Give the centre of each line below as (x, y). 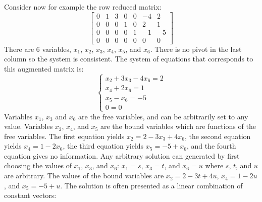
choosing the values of (38, 165)
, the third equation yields (103, 146)
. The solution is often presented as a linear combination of (151, 185)
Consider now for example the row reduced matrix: (83, 7)
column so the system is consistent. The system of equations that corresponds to (129, 59)
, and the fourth (211, 146)
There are (19, 49)
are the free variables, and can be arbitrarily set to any (163, 116)
